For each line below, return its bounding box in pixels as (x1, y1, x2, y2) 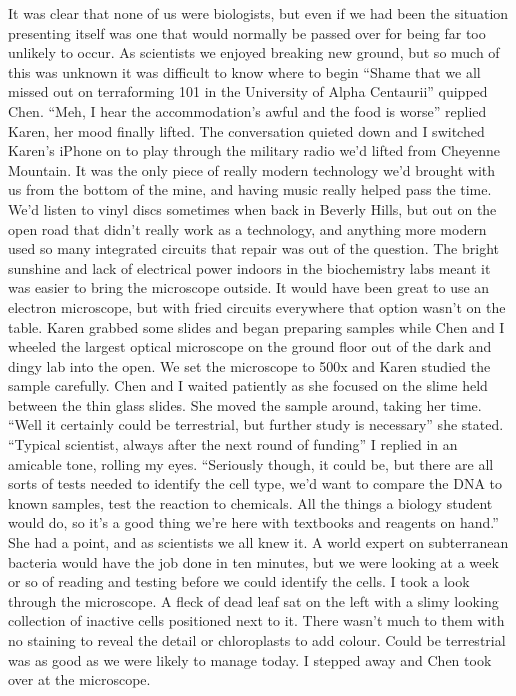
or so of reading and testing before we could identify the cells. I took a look (8, 571, 470, 592)
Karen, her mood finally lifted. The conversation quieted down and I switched (8, 120, 485, 141)
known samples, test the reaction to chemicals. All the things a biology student (8, 492, 493, 513)
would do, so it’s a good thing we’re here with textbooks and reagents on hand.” (8, 512, 499, 533)
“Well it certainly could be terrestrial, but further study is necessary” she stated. (8, 414, 504, 435)
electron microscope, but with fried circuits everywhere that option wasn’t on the (8, 296, 506, 317)
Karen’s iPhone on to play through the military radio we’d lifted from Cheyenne (8, 140, 501, 161)
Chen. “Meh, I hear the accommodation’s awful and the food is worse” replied (8, 100, 487, 121)
